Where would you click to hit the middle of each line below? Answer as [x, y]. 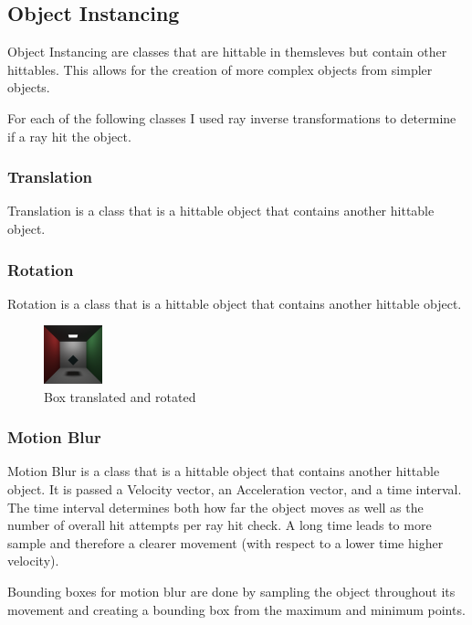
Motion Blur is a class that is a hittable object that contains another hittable [224, 471]
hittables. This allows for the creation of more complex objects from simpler [220, 69]
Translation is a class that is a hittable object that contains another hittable [221, 211]
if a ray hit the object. [69, 136]
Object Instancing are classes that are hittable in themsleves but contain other [227, 52]
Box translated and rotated [120, 396]
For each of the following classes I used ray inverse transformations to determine [232, 117]
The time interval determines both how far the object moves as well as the [215, 507]
